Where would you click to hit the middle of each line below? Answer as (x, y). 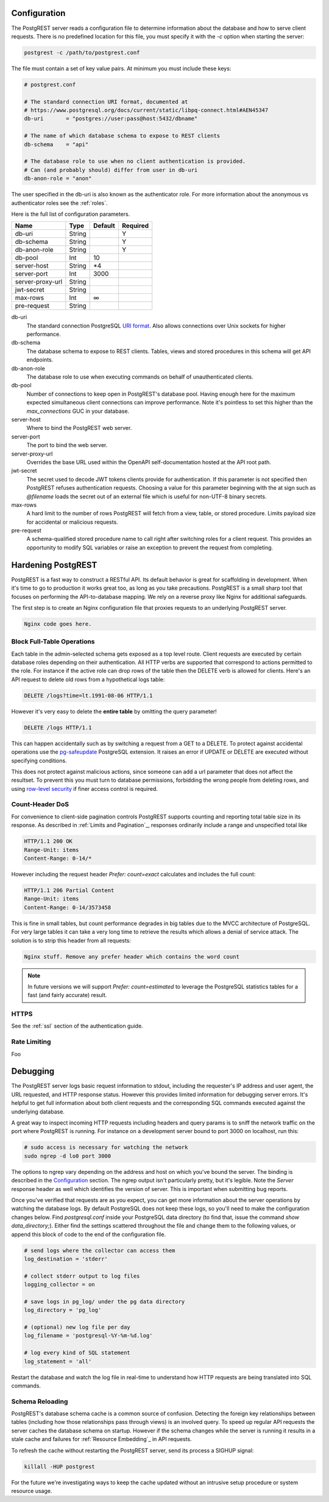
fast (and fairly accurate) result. (67, 995)
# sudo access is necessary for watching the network (106, 1147)
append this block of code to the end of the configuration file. (89, 1234)
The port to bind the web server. (67, 445)
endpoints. (40, 360)
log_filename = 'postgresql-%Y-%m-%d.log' (88, 1336)
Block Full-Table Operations (53, 642)
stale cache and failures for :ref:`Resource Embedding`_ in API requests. (101, 1439)
